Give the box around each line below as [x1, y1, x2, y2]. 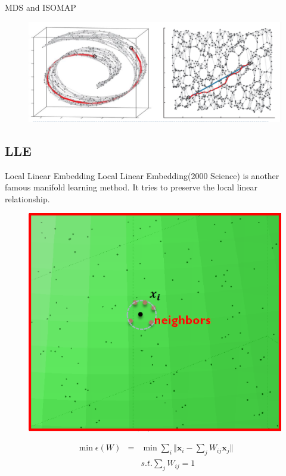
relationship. [5, 192, 50, 205]
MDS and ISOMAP [5, 1, 76, 13]
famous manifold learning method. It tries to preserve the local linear [5, 181, 257, 193]
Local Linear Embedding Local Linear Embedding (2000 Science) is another [5, 169, 279, 181]
